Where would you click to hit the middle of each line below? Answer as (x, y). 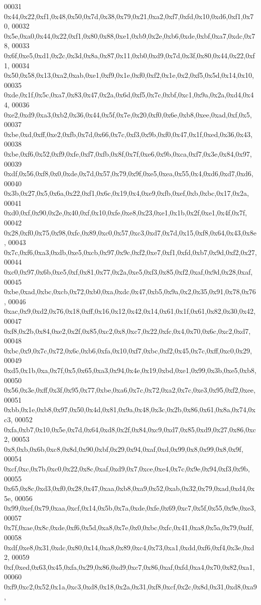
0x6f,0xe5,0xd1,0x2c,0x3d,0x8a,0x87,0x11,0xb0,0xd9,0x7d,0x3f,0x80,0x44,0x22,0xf (129, 55)
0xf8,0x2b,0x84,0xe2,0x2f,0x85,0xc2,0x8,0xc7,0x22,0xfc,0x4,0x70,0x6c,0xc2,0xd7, (127, 331)
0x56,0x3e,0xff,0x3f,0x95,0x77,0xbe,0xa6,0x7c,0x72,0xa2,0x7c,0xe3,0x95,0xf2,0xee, (130, 390)
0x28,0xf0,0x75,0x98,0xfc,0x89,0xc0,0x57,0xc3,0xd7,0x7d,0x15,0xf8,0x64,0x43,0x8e (130, 232)
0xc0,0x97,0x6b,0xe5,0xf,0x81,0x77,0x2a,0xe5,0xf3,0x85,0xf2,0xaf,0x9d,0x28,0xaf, (128, 272)
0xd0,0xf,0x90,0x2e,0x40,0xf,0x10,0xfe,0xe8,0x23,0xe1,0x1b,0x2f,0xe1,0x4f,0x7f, (125, 213)
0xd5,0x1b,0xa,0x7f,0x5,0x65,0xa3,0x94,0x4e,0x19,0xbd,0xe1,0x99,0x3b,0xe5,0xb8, (130, 370)
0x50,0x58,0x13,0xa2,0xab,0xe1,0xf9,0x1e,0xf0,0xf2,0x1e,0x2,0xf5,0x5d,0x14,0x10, (129, 75)
